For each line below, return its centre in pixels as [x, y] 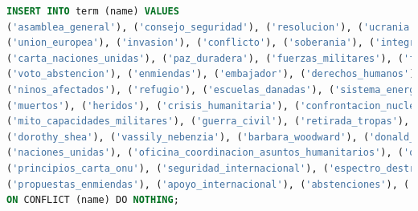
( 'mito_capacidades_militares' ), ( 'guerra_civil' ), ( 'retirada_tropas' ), [208, 122]
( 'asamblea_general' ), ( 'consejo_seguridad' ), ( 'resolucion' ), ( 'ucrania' [211, 27]
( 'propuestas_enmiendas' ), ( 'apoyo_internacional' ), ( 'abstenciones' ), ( [208, 184]
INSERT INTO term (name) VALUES [93, 11]
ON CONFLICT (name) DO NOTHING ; [93, 200]
